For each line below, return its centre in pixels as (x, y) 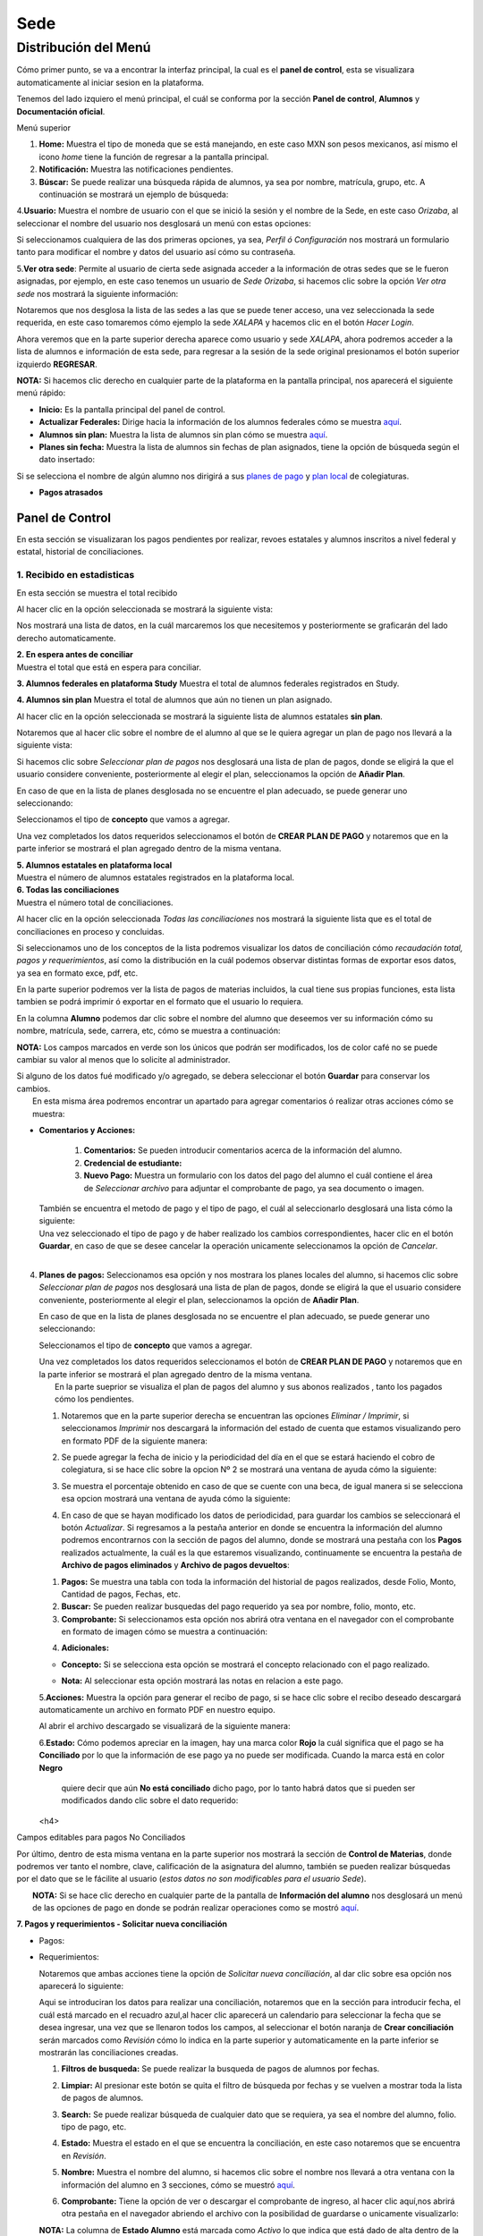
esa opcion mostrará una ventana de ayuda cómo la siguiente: (176, 1499)
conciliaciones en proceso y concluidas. (90, 931)
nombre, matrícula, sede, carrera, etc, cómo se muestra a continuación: (148, 1031)
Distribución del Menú (84, 47)
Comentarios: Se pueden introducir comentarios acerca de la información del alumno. (243, 1150)
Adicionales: (85, 1648)
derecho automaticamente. (66, 638)
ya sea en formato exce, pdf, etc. (77, 973)
